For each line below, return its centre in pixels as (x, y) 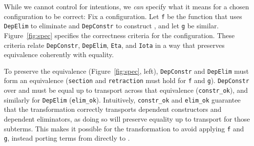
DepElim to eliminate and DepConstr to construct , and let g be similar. (111, 26)
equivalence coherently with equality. (59, 54)
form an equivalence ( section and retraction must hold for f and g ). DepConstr (127, 80)
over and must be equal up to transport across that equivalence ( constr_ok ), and (126, 90)
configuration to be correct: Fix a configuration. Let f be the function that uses (123, 16)
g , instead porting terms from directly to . (67, 138)
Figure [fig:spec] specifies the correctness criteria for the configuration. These (119, 35)
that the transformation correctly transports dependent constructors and (113, 109)
